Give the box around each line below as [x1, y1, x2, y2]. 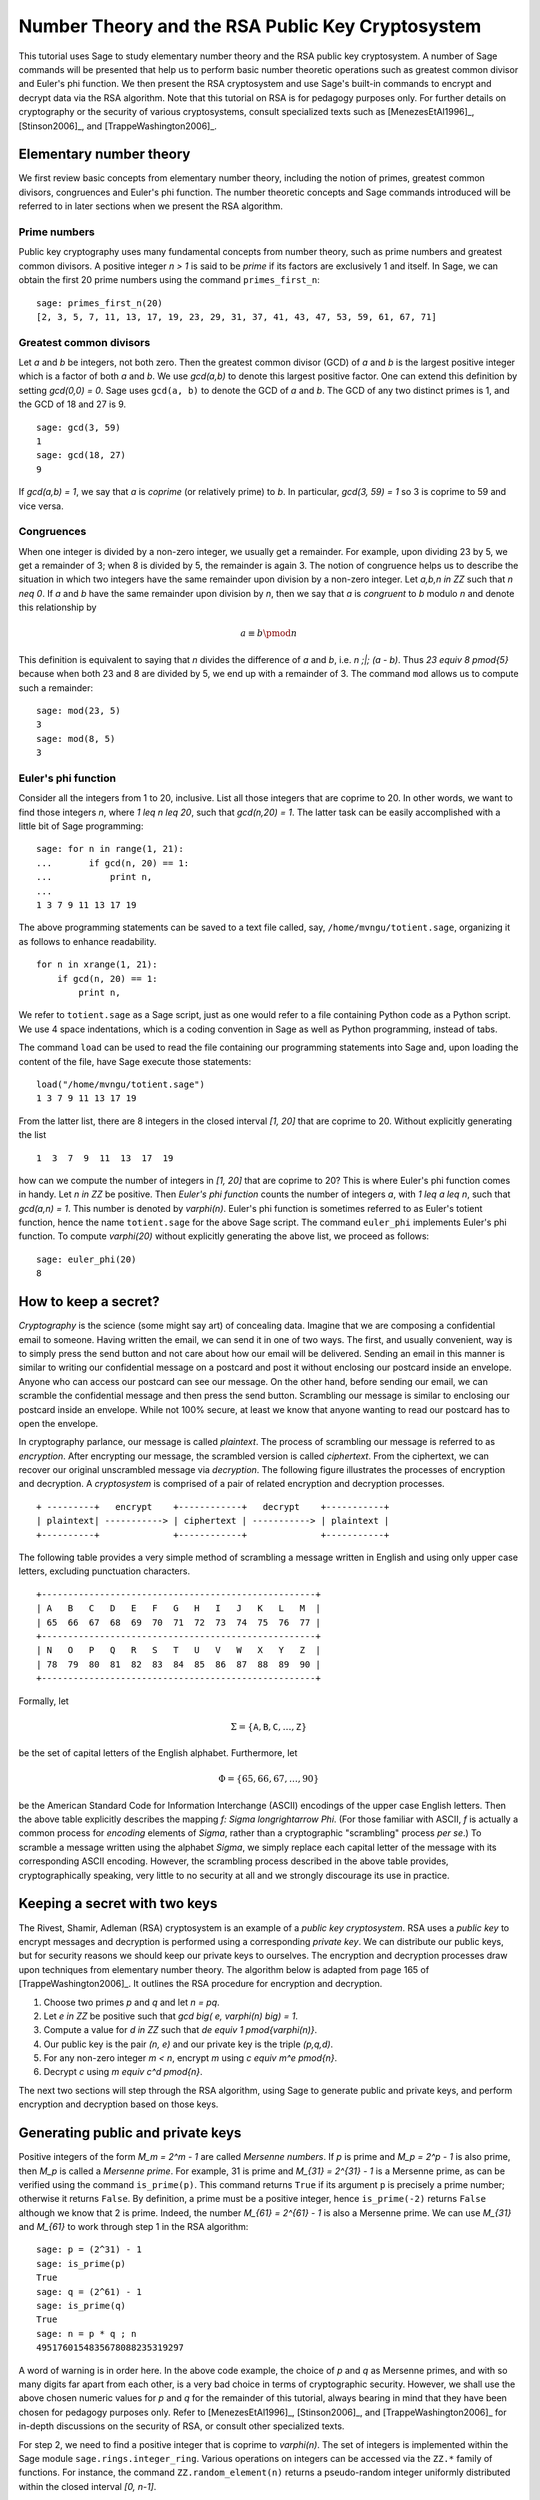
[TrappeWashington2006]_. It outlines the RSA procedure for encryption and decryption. [18, 1978, 383, 1990]
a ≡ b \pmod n [240, 628, 298, 639]
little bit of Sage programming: [18, 820, 144, 832]
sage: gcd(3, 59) [36, 421, 121, 433]
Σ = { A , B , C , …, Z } [230, 1721, 307, 1732]
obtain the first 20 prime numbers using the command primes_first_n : [18, 274, 320, 286]
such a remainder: [18, 681, 94, 694]
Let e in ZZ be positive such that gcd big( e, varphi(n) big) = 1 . [43, 2010, 299, 2022]
